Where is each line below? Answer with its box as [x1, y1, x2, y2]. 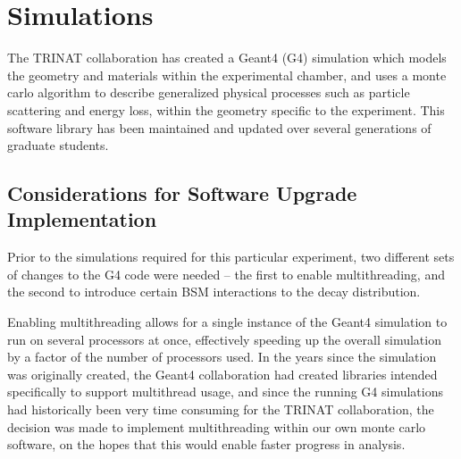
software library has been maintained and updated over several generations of [7, 118, 432, 137]
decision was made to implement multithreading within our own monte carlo [7, 417, 426, 436]
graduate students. [7, 136, 109, 154]
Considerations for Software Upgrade [7, 179, 357, 207]
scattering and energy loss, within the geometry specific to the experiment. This [7, 100, 445, 119]
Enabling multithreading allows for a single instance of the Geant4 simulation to [7, 313, 448, 331]
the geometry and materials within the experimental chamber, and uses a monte [7, 65, 447, 84]
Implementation [7, 205, 157, 233]
